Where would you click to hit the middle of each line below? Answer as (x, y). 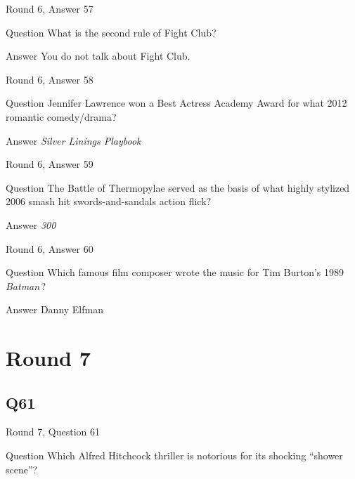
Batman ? (26, 286)
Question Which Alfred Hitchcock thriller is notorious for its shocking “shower (174, 455)
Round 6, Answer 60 (50, 248)
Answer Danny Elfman (54, 309)
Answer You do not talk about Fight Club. (98, 56)
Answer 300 (31, 224)
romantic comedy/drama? (61, 116)
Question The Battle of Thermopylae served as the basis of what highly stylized (178, 187)
